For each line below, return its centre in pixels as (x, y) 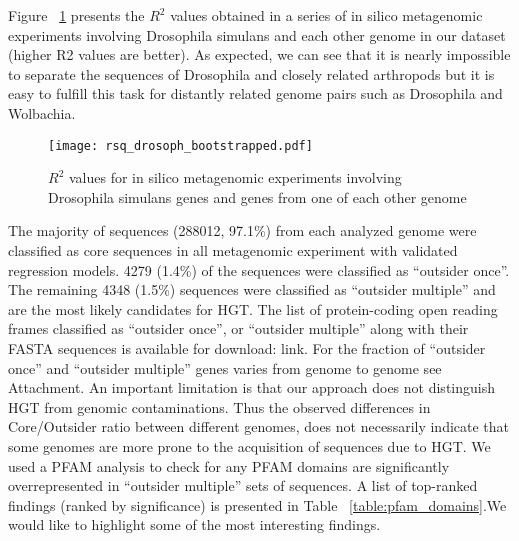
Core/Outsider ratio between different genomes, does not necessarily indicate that (259, 426)
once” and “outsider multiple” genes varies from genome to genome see (225, 367)
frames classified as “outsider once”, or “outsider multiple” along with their (238, 328)
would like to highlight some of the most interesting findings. (194, 524)
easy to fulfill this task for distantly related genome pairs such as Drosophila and (255, 93)
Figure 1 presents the (76, 15)
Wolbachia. (42, 112)
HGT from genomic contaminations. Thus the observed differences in (219, 406)
